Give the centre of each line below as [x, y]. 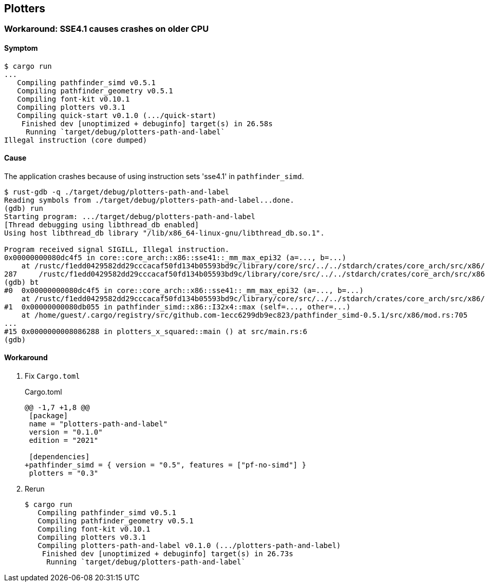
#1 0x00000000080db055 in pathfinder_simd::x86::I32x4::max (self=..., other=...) [178, 307]
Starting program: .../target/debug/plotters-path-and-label [130, 216]
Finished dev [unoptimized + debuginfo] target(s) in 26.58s [147, 123]
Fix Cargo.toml [52, 376]
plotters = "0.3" [64, 473]
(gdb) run [24, 208]
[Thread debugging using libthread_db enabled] [102, 224]
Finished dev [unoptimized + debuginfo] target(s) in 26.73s [167, 554]
